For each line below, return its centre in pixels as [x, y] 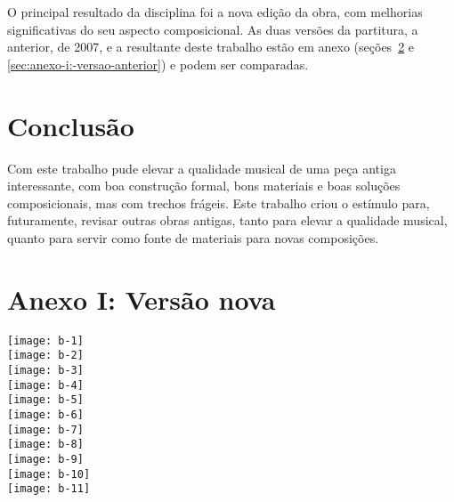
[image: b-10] [49, 474]
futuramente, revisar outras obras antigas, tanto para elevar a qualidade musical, [227, 220]
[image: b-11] [49, 489]
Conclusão [71, 125]
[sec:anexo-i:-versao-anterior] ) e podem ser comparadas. [158, 64]
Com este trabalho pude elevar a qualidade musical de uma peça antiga [202, 168]
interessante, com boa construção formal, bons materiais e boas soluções [204, 186]
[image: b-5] [45, 400]
